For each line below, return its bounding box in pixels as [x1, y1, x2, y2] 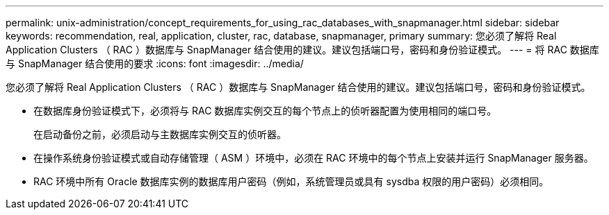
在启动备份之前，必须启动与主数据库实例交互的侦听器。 [33, 128, 286, 140]
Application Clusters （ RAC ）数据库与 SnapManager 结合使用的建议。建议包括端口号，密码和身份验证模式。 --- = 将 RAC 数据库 [6, 44, 599, 55]
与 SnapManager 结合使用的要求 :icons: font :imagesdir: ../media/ [6, 58, 304, 69]
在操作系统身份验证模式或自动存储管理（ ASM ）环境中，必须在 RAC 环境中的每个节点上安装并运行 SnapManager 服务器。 [33, 152, 594, 164]
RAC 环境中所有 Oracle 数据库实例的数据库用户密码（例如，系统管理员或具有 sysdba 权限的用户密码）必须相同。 [33, 175, 549, 187]
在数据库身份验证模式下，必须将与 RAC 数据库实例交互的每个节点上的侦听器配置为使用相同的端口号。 [33, 105, 497, 117]
